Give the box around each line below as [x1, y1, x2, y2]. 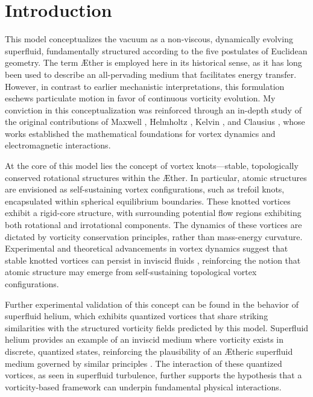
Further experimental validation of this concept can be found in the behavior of [5, 297, 299, 310]
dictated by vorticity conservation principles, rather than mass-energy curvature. [5, 230, 303, 243]
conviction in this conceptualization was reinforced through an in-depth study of [5, 103, 302, 116]
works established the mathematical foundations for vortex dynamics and [5, 127, 276, 139]
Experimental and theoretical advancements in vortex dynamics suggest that [5, 242, 288, 255]
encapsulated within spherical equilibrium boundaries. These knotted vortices [5, 194, 291, 207]
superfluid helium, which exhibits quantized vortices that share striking [5, 310, 268, 322]
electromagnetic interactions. [5, 139, 111, 151]
